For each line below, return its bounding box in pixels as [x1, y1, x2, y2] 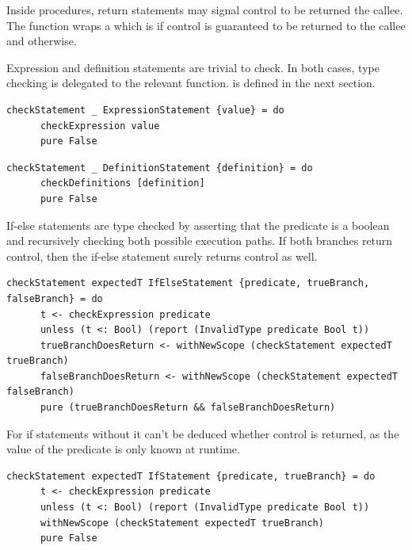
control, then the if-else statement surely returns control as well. [6, 247, 318, 264]
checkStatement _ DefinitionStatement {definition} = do [6, 162, 313, 174]
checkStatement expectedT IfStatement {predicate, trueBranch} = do [6, 470, 376, 482]
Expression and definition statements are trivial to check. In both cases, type [6, 59, 380, 75]
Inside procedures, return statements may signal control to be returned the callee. [6, 2, 403, 17]
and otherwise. [6, 32, 77, 49]
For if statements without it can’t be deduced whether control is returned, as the [6, 425, 399, 441]
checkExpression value [40, 120, 160, 132]
